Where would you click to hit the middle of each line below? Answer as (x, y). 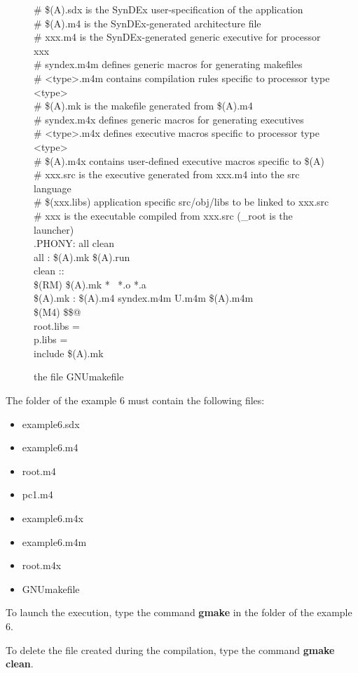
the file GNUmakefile (79, 377)
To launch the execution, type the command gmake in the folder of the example (179, 612)
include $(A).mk (69, 353)
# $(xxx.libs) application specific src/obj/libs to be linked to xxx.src (181, 202)
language (53, 188)
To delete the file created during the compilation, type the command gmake (170, 649)
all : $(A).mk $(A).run (82, 256)
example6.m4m (54, 541)
